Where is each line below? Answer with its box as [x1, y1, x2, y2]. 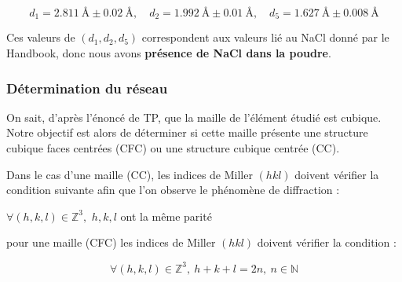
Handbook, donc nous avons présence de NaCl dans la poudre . [6, 45, 331, 61]
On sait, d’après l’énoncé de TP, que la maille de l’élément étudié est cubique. [6, 108, 382, 125]
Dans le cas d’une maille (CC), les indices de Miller [6, 166, 253, 182]
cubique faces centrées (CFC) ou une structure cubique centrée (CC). [6, 140, 340, 156]
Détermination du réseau [6, 78, 168, 97]
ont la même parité [120, 207, 212, 224]
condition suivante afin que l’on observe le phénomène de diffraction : [6, 181, 340, 198]
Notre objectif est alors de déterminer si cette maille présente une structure [6, 124, 368, 141]
